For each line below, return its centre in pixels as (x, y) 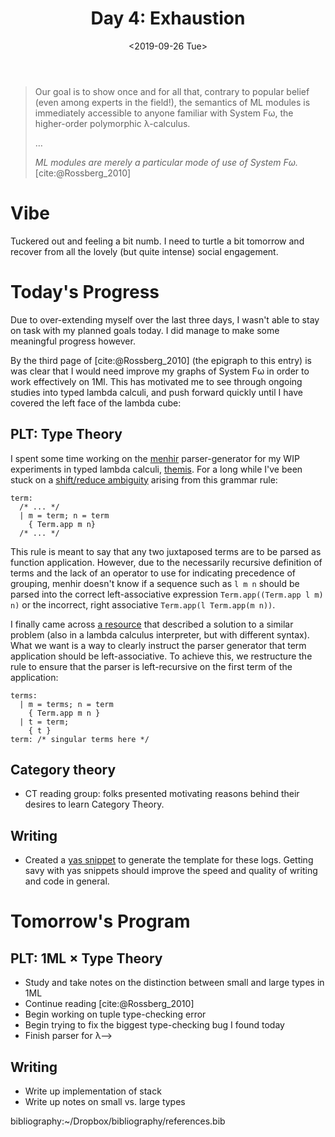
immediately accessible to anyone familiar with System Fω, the (164, 113)
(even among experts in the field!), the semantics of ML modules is (172, 102)
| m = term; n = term (64, 515)
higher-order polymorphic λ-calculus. (112, 123)
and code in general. (67, 881)
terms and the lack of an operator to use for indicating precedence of (153, 573)
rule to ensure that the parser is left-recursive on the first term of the (151, 666)
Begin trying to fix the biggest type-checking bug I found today (154, 1025)
